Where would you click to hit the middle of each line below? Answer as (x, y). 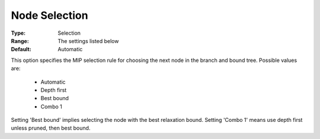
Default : (21, 49)
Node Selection (49, 15)
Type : (18, 33)
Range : (20, 41)
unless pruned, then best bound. (51, 128)
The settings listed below (88, 41)
